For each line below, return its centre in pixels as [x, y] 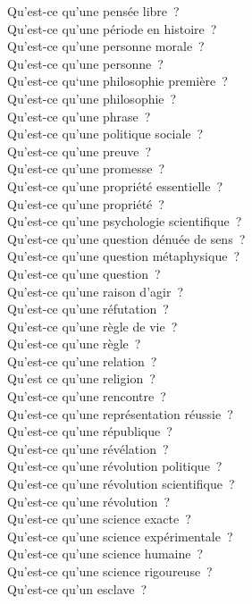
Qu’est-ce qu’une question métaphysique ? [124, 256]
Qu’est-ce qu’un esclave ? [77, 588]
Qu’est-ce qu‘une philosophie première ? [118, 81]
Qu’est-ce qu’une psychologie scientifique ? [125, 221]
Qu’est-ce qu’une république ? [90, 431]
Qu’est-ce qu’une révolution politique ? [115, 466]
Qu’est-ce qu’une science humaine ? [105, 554]
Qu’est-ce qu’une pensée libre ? [93, 11]
